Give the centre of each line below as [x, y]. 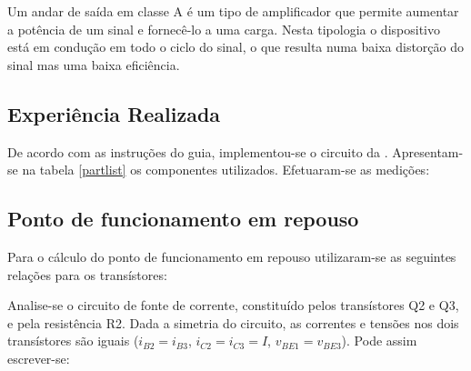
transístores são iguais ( [73, 341]
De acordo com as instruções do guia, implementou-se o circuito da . [198, 151]
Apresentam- [428, 151]
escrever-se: [39, 358]
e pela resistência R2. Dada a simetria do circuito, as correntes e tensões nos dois [233, 322]
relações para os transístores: [87, 274]
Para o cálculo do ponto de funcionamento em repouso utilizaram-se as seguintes [232, 256]
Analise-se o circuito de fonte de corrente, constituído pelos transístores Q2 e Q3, [233, 305]
